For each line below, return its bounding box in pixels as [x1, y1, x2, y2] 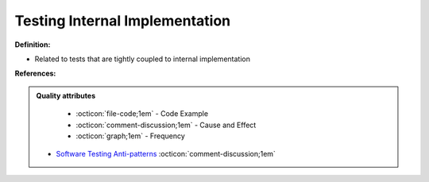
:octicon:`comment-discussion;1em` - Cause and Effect [75, 120, 257, 130]
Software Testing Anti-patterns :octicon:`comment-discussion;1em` [56, 149, 276, 159]
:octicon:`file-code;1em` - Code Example [75, 109, 209, 118]
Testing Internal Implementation [14, 12, 231, 29]
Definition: [14, 40, 51, 49]
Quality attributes [36, 91, 95, 100]
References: [14, 68, 56, 79]
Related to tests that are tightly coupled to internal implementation [34, 54, 250, 64]
